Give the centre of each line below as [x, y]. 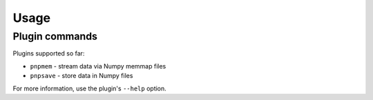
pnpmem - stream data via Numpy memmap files [98, 66]
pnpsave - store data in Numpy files [82, 76]
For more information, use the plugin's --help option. [90, 88]
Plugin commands [55, 36]
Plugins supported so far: [49, 53]
